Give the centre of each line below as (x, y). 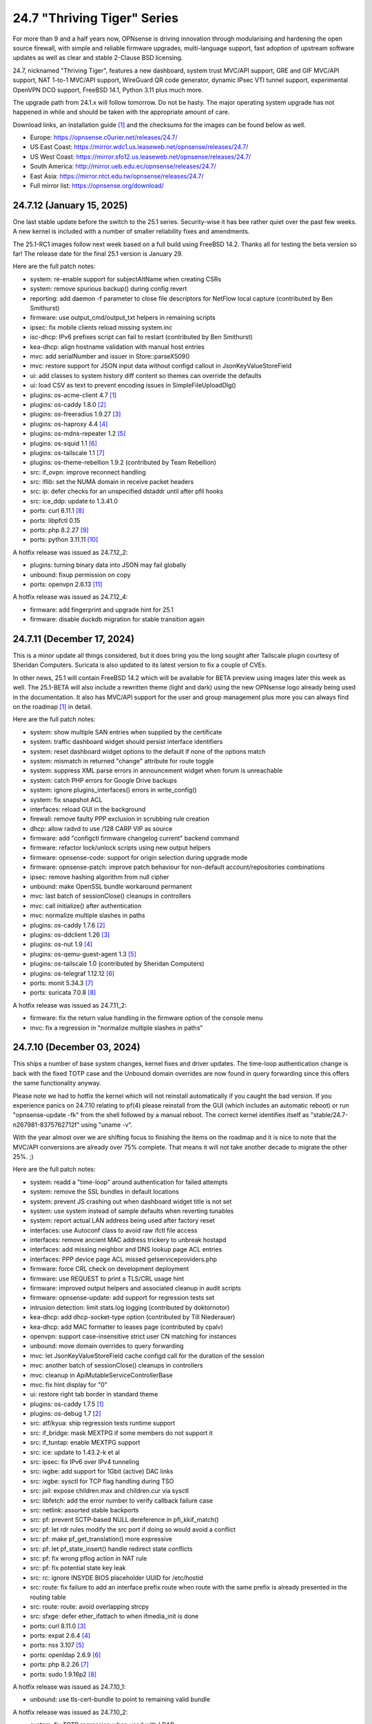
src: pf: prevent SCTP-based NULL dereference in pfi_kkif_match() (125, 1520)
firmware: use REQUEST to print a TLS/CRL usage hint (107, 1279)
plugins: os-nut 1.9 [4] (61, 944)
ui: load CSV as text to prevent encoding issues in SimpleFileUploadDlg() (133, 385)
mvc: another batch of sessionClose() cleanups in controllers (116, 1365)
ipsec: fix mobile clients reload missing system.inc (101, 327)
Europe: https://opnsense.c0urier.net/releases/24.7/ (104, 137)
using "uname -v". (107, 1125)
